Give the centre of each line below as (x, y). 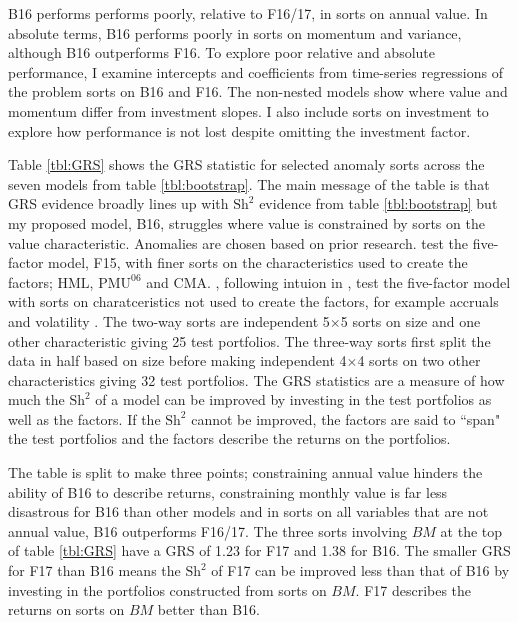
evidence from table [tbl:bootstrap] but (378, 203)
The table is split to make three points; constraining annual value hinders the (245, 472)
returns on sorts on (66, 609)
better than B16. (208, 609)
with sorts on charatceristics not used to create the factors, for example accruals (253, 301)
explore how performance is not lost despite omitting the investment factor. (239, 130)
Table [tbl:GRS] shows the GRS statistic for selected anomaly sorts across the (246, 164)
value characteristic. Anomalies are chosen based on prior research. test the (238, 242)
